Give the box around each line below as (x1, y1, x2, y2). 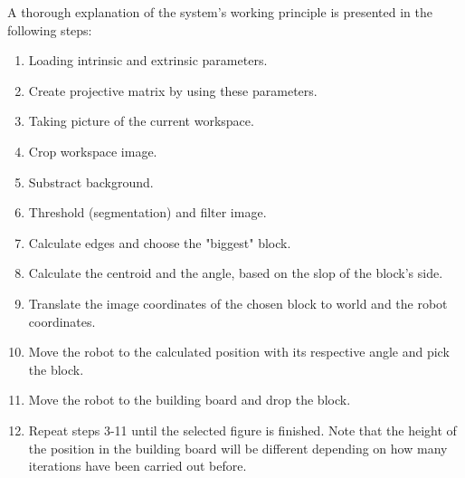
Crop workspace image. (28, 141, 157, 160)
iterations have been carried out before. (28, 456, 247, 475)
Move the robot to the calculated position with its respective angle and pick (28, 342, 450, 361)
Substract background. (28, 172, 154, 191)
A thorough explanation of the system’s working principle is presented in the (7, 3, 432, 21)
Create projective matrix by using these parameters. (28, 81, 318, 100)
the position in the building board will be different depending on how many (28, 438, 448, 457)
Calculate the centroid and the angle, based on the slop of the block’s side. (28, 263, 443, 282)
